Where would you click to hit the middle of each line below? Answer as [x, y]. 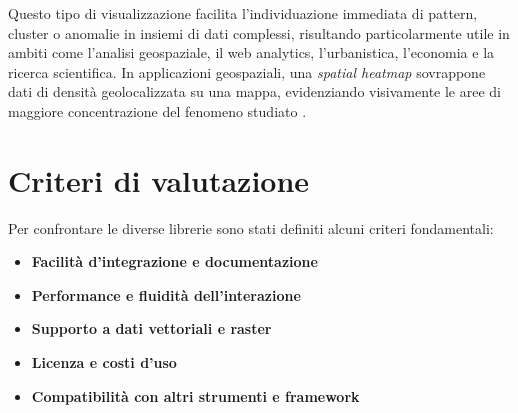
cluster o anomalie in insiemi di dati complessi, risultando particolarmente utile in [259, 32]
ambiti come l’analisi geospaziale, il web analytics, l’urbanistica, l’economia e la [251, 52]
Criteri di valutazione [159, 179]
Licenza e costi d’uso [104, 362]
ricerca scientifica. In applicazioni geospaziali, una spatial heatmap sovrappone [247, 71]
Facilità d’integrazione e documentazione [174, 261]
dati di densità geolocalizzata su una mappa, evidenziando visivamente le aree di [254, 91]
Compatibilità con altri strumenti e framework [195, 395]
